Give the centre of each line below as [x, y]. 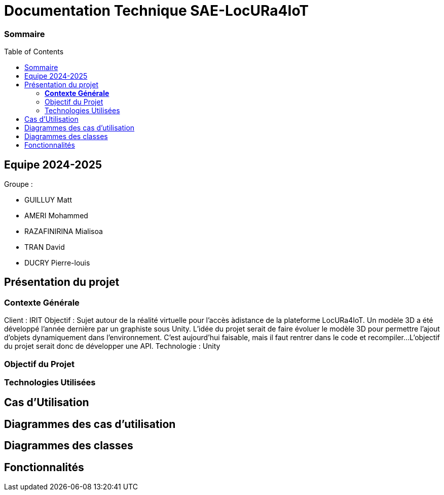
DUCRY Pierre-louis [57, 262]
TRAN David [45, 247]
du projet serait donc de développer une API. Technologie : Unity [112, 346]
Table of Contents [34, 52]
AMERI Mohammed [56, 215]
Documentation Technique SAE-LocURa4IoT [157, 11]
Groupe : [18, 184]
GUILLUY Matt [48, 200]
